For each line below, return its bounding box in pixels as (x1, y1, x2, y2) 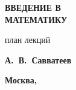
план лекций (5, 33, 51, 46)
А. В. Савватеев (5, 53, 72, 66)
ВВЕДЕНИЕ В (5, 1, 61, 13)
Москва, (5, 74, 37, 86)
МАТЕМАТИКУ (5, 13, 68, 25)
